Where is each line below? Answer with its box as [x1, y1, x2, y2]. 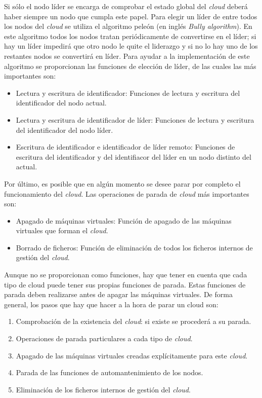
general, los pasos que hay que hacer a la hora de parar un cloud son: [4, 299, 219, 309]
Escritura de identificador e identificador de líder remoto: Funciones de [16, 141, 235, 152]
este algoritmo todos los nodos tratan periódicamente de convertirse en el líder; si [4, 30, 256, 41]
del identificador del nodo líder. [16, 124, 113, 135]
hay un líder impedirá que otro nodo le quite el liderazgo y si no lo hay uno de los [4, 41, 258, 51]
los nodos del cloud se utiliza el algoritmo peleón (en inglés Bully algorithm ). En [4, 21, 252, 31]
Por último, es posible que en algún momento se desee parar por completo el [4, 178, 241, 189]
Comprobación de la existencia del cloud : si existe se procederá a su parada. [16, 316, 251, 327]
